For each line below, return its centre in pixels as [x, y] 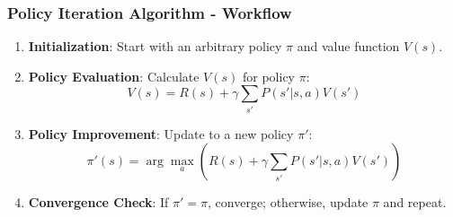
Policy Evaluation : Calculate [114, 76]
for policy [268, 76]
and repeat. [415, 202]
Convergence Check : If [98, 202]
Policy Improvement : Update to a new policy [161, 133]
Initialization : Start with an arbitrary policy [155, 46]
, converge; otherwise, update [288, 202]
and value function [348, 46]
